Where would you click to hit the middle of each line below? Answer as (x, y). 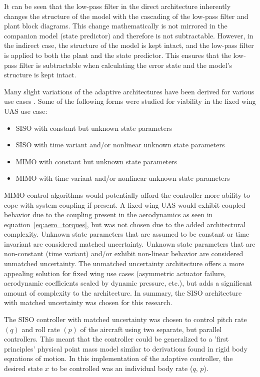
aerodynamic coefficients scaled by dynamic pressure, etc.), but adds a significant (128, 283)
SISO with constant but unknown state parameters (94, 128)
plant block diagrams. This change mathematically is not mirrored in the (116, 26)
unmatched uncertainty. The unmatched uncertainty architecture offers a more (124, 263)
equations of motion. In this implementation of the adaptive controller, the (118, 358)
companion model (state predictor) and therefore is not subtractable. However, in (129, 35)
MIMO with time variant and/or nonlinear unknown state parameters (123, 178)
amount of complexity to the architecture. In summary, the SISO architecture (123, 292)
